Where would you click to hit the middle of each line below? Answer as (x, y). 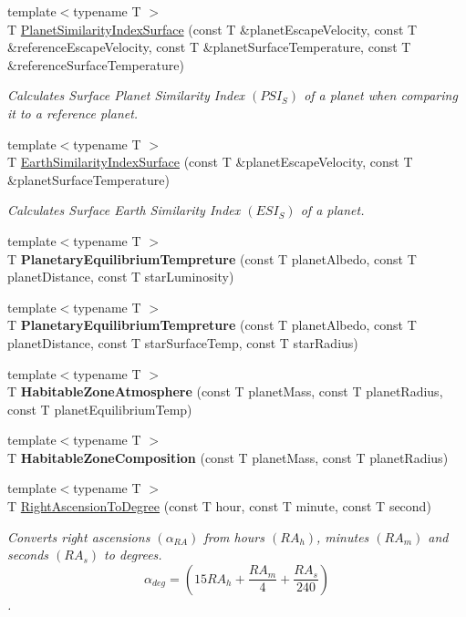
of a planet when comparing (381, 95)
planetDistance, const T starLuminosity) (121, 277)
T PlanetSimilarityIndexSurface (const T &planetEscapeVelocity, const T (212, 29)
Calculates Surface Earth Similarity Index (124, 210)
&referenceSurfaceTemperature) (96, 64)
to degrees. (133, 555)
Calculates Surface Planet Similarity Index (126, 95)
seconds (28, 555)
